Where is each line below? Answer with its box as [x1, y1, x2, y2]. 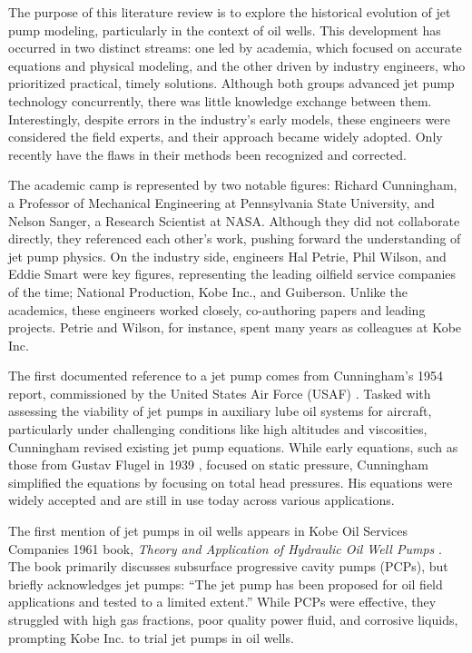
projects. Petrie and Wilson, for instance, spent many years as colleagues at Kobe [8, 318, 462, 337]
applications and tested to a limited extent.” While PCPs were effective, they [8, 592, 437, 611]
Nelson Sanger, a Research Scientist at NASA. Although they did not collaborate [8, 211, 460, 230]
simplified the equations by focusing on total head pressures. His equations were [8, 472, 453, 491]
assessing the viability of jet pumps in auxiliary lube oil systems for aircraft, [8, 401, 432, 420]
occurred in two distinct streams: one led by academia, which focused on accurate [8, 38, 462, 57]
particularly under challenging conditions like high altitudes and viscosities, [8, 420, 428, 439]
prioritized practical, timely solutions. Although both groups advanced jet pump [8, 74, 455, 93]
